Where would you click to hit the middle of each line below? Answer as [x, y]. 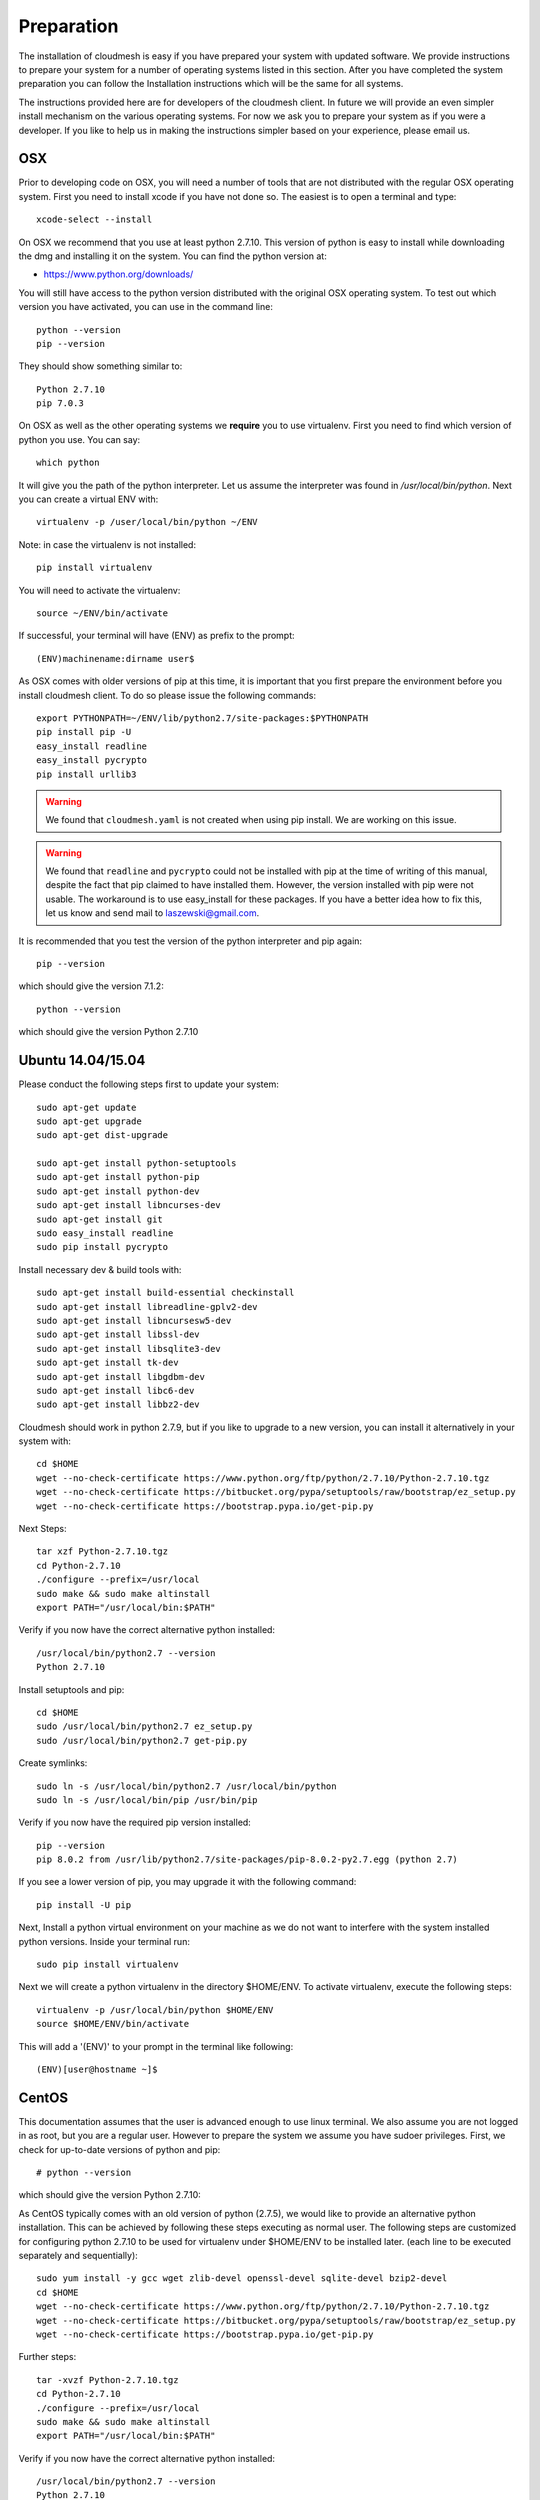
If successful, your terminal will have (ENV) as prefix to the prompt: [156, 636]
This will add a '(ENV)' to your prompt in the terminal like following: [156, 2046]
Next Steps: [42, 1529]
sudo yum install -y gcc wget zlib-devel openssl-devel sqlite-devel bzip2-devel [242, 2278]
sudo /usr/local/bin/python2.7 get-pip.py [142, 1740]
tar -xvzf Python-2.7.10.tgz [107, 2379]
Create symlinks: [53, 1763]
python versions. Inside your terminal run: [104, 1941]
